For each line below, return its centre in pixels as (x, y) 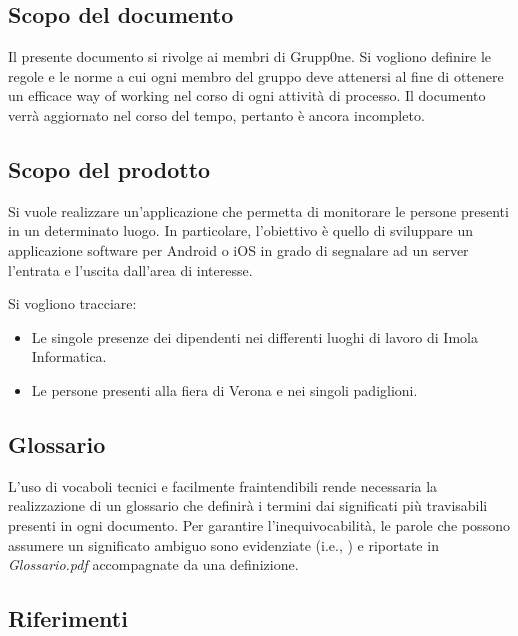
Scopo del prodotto (109, 168)
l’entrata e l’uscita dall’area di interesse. (130, 269)
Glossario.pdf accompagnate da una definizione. (153, 564)
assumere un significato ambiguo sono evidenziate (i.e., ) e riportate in (223, 544)
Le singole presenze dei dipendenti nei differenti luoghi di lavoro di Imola (254, 336)
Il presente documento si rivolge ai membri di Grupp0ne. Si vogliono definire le (250, 56)
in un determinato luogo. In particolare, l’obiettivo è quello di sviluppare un (241, 230)
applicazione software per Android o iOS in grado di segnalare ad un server (238, 249)
